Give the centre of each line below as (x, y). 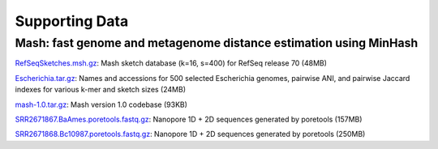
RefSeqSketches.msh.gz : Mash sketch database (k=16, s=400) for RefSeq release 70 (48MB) (171, 63)
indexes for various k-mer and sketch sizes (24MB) (101, 90)
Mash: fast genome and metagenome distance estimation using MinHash (217, 43)
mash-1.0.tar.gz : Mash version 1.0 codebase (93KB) (101, 104)
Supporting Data (72, 21)
